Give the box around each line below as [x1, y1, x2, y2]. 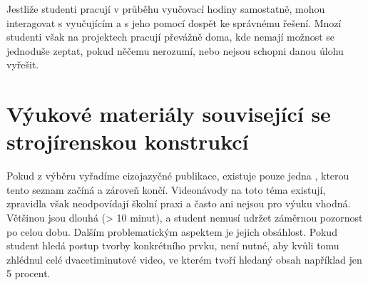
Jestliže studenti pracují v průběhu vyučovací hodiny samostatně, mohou [6, 1, 325, 16]
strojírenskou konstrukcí [6, 127, 249, 156]
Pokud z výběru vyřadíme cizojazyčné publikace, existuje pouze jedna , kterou [6, 168, 349, 183]
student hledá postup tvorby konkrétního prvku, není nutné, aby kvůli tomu [6, 238, 339, 253]
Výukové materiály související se [6, 99, 331, 128]
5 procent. [6, 266, 51, 281]
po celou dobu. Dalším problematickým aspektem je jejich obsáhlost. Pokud [6, 224, 337, 239]
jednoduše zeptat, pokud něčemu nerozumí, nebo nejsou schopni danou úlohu [6, 43, 344, 58]
